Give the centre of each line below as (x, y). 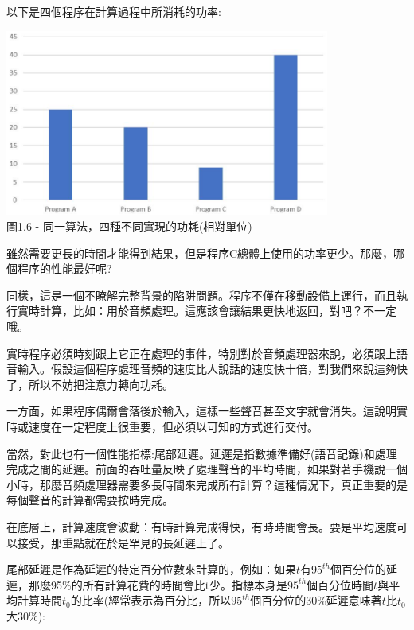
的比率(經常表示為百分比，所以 (151, 600)
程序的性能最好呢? (64, 268)
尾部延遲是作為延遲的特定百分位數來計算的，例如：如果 (151, 569)
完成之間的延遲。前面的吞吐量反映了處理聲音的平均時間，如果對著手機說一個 (207, 469)
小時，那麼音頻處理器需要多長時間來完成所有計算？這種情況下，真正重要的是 (207, 484)
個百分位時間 (340, 584)
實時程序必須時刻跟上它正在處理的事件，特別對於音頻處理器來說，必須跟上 (201, 353)
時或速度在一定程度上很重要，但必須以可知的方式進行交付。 (162, 427)
